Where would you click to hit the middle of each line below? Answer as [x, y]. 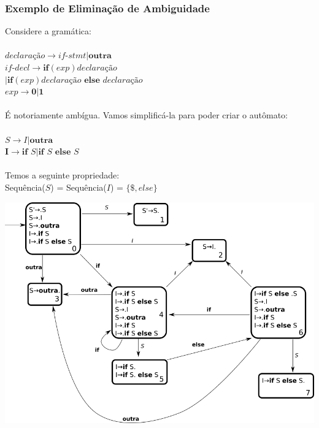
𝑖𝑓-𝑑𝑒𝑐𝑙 [17, 68]
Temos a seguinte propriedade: [62, 175]
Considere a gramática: [48, 31]
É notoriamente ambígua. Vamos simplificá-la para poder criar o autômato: [147, 115]
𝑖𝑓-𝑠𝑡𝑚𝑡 [72, 56]
